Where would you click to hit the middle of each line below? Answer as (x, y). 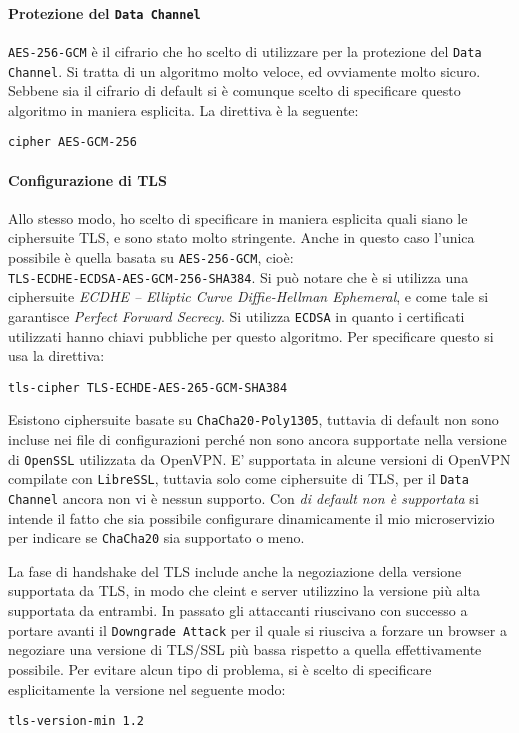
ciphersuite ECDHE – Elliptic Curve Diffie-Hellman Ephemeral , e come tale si (248, 296)
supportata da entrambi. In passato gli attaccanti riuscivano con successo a (238, 610)
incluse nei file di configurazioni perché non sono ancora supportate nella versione (257, 439)
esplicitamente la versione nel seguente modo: (147, 688)
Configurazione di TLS (87, 179)
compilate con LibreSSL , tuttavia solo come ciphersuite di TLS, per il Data (238, 478)
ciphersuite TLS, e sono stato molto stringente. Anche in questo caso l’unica (241, 237)
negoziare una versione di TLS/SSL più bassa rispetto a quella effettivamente (245, 649)
